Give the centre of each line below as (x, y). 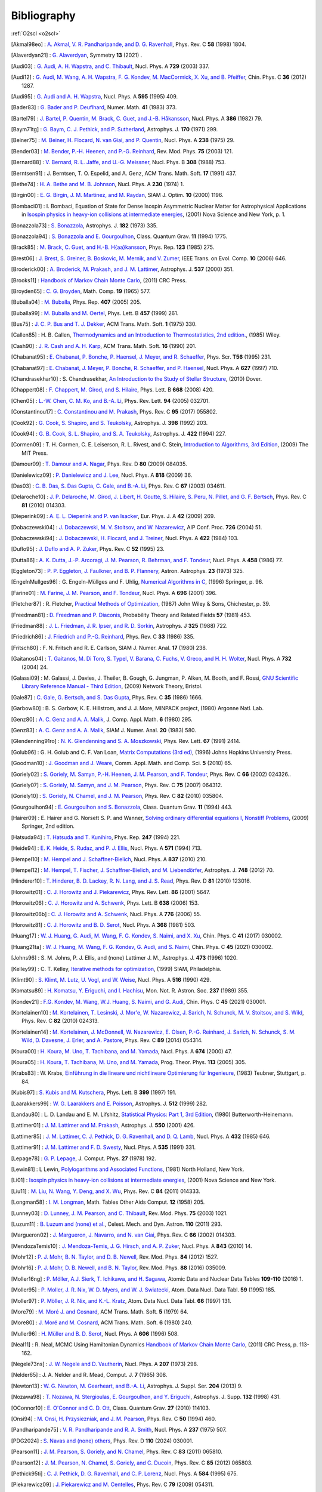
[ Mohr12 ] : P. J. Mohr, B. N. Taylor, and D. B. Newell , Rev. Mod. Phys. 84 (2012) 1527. (114, 1257)
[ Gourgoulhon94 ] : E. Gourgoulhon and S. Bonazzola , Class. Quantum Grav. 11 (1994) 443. (122, 807)
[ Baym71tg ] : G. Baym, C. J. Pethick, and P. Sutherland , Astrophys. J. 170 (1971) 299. (114, 130)
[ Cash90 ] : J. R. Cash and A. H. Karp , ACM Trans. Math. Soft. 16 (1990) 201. (104, 346)
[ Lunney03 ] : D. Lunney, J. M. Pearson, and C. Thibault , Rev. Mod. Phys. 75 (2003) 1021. (119, 1213)
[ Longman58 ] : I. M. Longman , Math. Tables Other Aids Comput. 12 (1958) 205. (108, 1202)
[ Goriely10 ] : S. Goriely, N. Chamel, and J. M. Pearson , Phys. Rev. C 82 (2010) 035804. (117, 796)
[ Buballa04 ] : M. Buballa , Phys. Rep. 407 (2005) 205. (76, 302)
